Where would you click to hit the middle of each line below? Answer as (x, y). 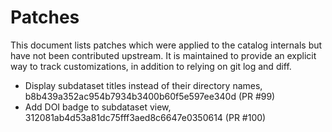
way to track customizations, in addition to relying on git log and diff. (151, 66)
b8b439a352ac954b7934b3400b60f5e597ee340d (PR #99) (150, 96)
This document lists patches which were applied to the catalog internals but (166, 45)
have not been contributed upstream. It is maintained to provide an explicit (163, 55)
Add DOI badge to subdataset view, (98, 107)
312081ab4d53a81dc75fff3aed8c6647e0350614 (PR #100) (145, 117)
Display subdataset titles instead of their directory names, (143, 85)
